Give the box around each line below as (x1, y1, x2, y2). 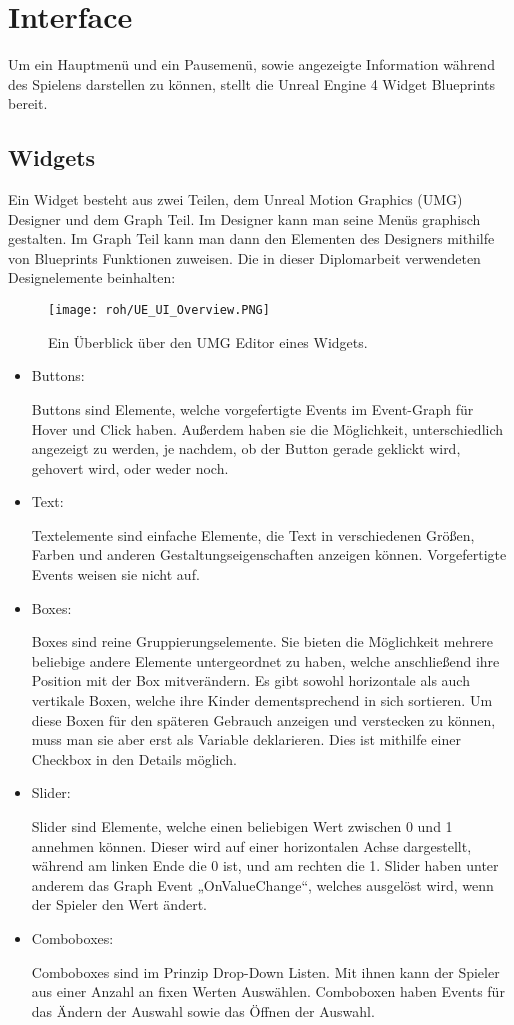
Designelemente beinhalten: (8, 267, 176, 288)
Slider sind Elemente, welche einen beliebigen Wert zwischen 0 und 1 (31, 816, 453, 837)
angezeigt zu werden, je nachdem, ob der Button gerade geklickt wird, (31, 438, 461, 459)
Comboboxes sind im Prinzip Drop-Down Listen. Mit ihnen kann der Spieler (31, 961, 500, 982)
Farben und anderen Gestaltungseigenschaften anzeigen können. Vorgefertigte (31, 544, 507, 565)
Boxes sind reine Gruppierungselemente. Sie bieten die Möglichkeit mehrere (31, 631, 493, 652)
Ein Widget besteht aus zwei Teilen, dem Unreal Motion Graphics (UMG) (8, 189, 463, 210)
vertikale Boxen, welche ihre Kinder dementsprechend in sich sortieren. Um (31, 690, 493, 711)
